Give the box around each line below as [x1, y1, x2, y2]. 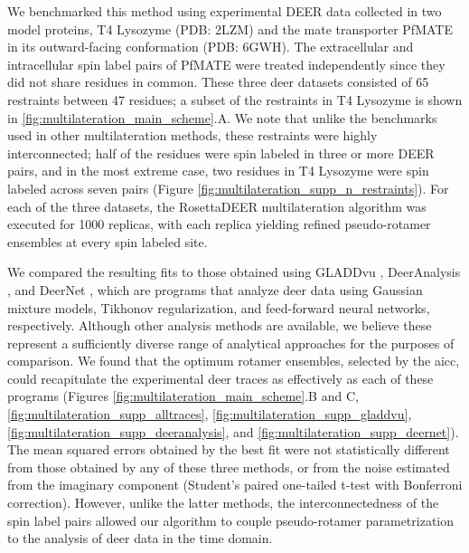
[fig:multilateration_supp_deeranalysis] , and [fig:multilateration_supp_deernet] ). [7, 422, 459, 441]
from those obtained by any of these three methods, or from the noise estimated [7, 457, 450, 476]
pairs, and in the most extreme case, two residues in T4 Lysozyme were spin [7, 161, 429, 180]
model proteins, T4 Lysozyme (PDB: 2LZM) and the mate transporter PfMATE [7, 19, 453, 38]
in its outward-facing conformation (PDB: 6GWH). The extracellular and [7, 37, 414, 56]
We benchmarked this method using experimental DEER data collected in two [7, 2, 442, 20]
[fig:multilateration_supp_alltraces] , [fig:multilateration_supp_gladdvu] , [7, 405, 412, 424]
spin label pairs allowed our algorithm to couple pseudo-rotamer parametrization [7, 510, 455, 529]
